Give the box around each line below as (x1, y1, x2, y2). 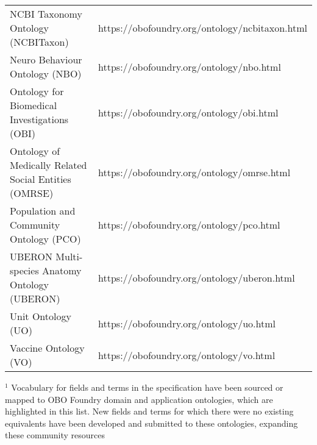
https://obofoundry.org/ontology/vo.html (98, 347, 276, 362)
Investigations (10, 112, 69, 126)
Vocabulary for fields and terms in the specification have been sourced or (11, 381, 283, 393)
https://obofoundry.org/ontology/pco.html (98, 218, 280, 232)
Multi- (55, 249, 83, 263)
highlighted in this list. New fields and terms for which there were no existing (5, 405, 294, 418)
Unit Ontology (10, 309, 71, 323)
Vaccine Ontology (10, 341, 85, 355)
